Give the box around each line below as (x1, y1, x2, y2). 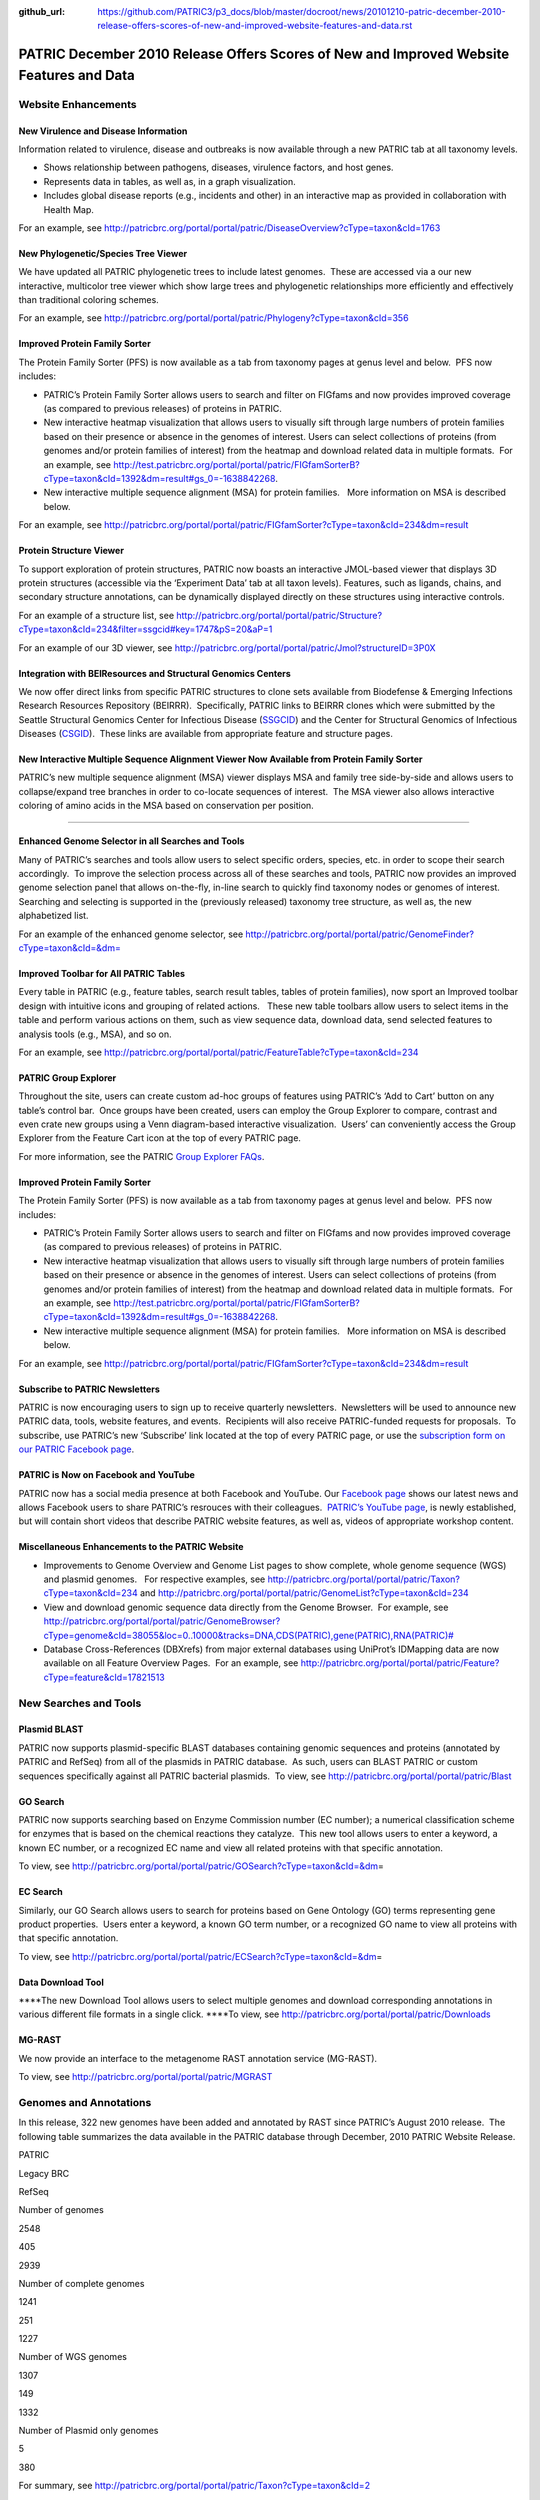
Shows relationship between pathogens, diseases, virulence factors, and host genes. (43, 161, 394, 174)
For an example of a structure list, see (18, 609, 175, 621)
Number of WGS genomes (18, 2351, 127, 2363)
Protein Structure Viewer (18, 545, 125, 557)
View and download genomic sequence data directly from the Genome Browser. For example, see (43, 1601, 449, 1613)
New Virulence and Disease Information (18, 125, 188, 137)
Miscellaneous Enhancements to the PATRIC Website (18, 1541, 244, 1553)
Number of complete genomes (18, 2277, 145, 2289)
